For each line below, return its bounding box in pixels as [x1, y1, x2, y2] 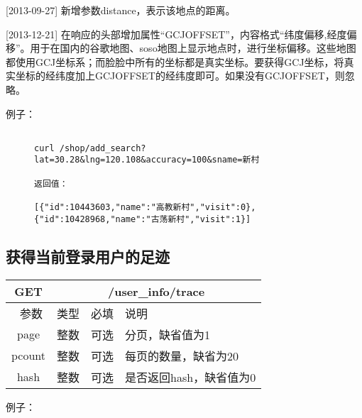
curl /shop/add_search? [34, 143, 146, 153]
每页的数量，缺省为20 [125, 347, 239, 364]
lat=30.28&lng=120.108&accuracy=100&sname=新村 [34, 155, 260, 165]
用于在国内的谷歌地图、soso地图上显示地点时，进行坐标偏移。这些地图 [30, 40, 356, 55]
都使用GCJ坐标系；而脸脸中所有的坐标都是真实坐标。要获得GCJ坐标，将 [6, 54, 344, 69]
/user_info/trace [107, 282, 205, 299]
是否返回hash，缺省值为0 [125, 368, 256, 385]
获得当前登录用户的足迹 [6, 245, 170, 267]
